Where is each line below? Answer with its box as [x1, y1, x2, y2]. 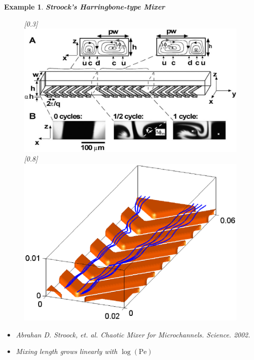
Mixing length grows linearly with [16, 346, 118, 356]
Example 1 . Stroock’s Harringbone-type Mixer [4, 2, 165, 12]
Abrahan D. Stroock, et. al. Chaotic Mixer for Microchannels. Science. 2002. [16, 329, 250, 339]
